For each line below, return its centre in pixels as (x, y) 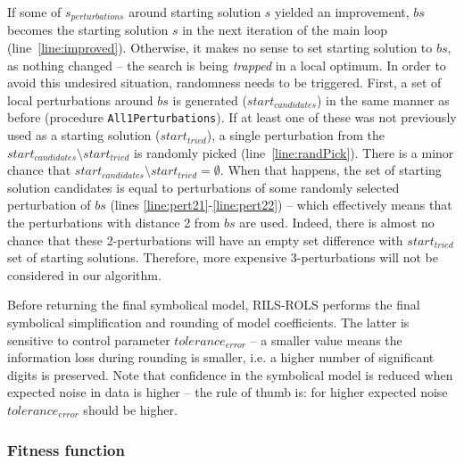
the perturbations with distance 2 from (114, 223)
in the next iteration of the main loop (285, 30)
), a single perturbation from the (296, 135)
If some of (34, 12)
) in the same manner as (383, 99)
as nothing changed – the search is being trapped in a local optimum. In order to (227, 65)
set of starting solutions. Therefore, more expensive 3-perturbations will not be (223, 257)
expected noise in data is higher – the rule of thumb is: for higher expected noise (228, 392)
